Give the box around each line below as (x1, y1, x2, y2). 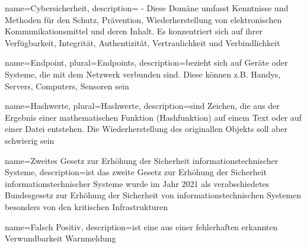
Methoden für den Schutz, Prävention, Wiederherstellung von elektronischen (5, 13, 282, 25)
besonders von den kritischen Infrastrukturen (5, 200, 168, 212)
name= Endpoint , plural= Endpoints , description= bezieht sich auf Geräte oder (5, 56, 288, 69)
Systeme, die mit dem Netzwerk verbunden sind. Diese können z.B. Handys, (5, 67, 281, 80)
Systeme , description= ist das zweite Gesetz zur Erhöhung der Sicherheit (5, 166, 267, 178)
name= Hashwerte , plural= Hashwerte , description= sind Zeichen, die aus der (5, 99, 280, 112)
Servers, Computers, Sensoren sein (5, 79, 129, 92)
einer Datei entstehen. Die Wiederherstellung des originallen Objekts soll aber (5, 123, 287, 135)
